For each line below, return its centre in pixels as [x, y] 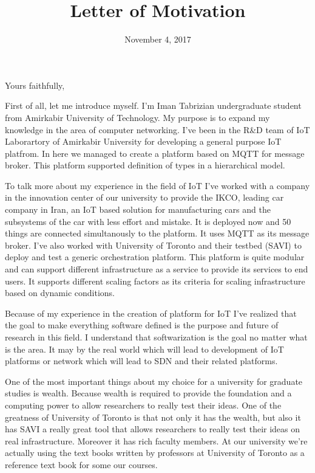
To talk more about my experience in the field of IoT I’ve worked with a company [157, 185]
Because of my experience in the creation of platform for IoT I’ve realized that [151, 313]
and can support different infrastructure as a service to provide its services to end [157, 269]
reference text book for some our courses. [81, 464]
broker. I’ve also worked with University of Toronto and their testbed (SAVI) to [153, 245]
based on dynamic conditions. [60, 293]
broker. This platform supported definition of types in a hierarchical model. [145, 165]
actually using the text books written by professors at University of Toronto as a [155, 453]
